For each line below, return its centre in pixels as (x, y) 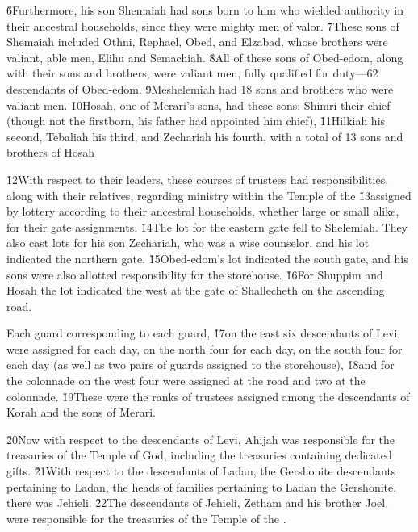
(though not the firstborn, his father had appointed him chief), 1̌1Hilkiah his (196, 121)
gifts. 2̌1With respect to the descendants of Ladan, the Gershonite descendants (201, 471)
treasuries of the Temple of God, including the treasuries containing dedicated (199, 455)
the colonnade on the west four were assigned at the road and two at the (186, 381)
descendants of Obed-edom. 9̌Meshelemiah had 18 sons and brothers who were (200, 88)
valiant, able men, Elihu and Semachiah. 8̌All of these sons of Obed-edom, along (205, 57)
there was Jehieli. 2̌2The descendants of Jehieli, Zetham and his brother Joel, (198, 503)
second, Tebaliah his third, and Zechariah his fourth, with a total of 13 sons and (205, 136)
